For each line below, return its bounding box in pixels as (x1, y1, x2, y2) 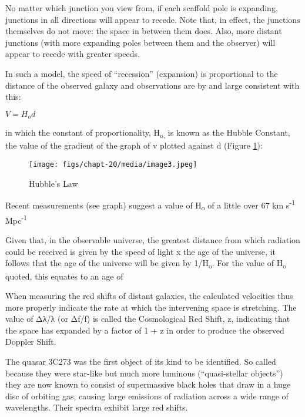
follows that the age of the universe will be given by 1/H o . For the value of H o (5, 257, 286, 271)
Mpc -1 (5, 212, 27, 226)
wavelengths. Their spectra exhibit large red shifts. (5, 401, 188, 413)
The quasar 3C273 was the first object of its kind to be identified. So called (5, 355, 276, 368)
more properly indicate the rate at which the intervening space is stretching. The (5, 301, 297, 313)
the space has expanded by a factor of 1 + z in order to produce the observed (5, 324, 284, 336)
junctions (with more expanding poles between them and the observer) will (5, 36, 276, 48)
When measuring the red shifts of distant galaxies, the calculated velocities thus (5, 290, 293, 302)
